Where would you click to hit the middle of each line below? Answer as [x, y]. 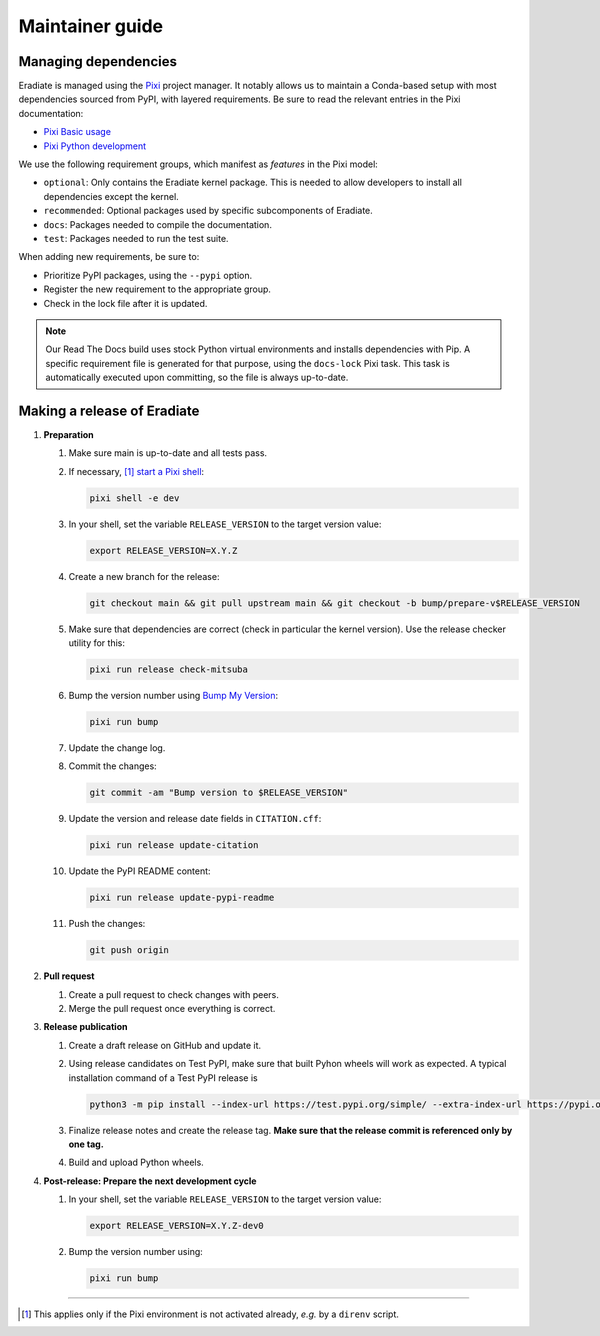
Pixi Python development [95, 146]
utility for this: [96, 643]
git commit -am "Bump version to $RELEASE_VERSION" [219, 793]
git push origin [129, 950]
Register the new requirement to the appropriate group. [157, 289]
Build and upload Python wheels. [136, 1162]
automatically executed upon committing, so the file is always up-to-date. [197, 377]
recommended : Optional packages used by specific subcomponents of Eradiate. [208, 211]
